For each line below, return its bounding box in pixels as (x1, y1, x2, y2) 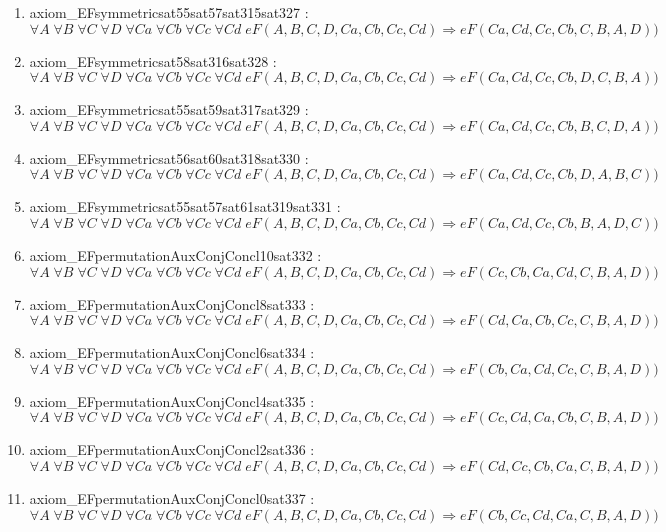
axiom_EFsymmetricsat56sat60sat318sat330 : (29, 147, 309, 168)
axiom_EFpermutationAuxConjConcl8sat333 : (29, 293, 315, 314)
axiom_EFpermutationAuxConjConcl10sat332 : (29, 244, 322, 265)
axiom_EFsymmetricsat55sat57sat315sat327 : (29, 2, 309, 22)
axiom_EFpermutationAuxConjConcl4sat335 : (29, 390, 315, 411)
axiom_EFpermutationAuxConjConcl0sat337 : (29, 487, 315, 508)
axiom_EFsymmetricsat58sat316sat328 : (29, 50, 277, 71)
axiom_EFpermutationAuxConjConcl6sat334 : (29, 342, 315, 363)
